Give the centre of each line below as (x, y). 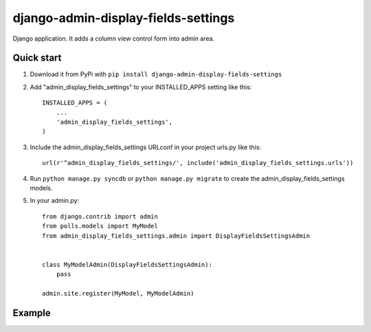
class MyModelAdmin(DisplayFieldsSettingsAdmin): (127, 264)
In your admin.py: (55, 201)
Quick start (37, 58)
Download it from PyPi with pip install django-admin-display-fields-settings (156, 74)
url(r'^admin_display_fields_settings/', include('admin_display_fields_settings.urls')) (198, 163)
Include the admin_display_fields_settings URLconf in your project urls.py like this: (145, 147)
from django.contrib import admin (100, 216)
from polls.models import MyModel (100, 226)
